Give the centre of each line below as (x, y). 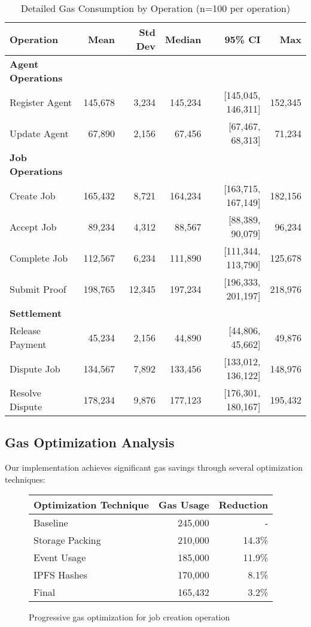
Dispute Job (35, 368)
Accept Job (33, 226)
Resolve (25, 393)
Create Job (33, 195)
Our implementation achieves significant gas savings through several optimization (154, 467)
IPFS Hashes (60, 575)
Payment (28, 344)
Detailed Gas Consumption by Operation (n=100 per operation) (155, 8)
